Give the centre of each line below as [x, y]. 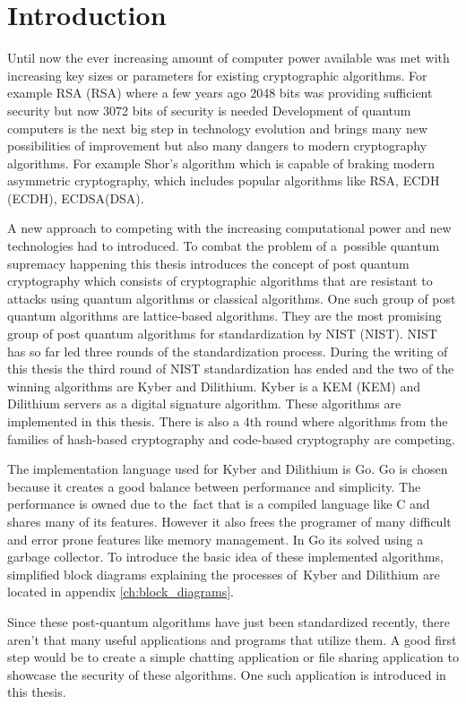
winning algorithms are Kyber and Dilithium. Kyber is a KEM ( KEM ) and [214, 386]
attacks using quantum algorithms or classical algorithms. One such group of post [232, 298]
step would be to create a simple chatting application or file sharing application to [233, 657]
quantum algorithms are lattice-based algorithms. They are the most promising [224, 316]
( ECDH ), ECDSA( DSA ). [76, 197]
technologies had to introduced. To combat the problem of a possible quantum [224, 246]
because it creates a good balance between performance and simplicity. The [214, 486]
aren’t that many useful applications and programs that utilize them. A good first [232, 639]
